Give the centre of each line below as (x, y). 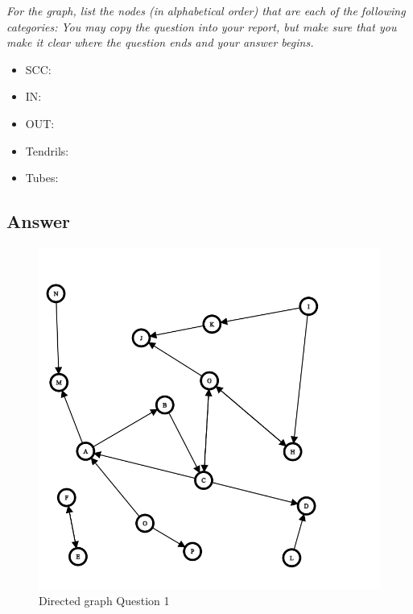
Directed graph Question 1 (104, 600)
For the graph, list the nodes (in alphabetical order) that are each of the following (206, 10)
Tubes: (42, 178)
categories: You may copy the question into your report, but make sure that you (202, 26)
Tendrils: (47, 150)
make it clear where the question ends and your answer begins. (160, 42)
